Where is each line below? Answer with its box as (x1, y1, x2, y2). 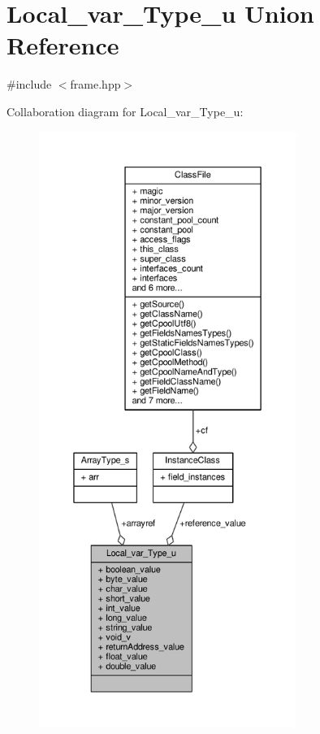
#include (6, 76, 52, 93)
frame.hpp (70, 76, 121, 93)
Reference (6, 28, 119, 62)
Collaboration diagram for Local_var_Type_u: (6, 102, 244, 119)
